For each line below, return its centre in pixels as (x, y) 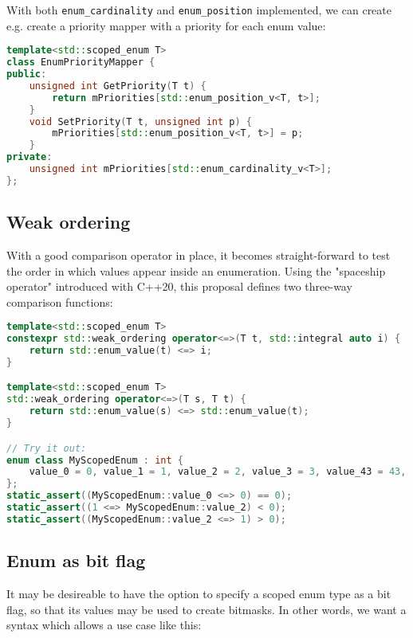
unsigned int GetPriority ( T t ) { (118, 86)
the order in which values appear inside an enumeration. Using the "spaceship (196, 270)
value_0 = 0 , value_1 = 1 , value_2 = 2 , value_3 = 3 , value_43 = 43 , (218, 472)
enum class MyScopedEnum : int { (95, 460)
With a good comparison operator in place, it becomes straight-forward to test (199, 254)
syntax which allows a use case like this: (104, 625)
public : (27, 74)
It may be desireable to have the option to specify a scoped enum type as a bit (199, 593)
